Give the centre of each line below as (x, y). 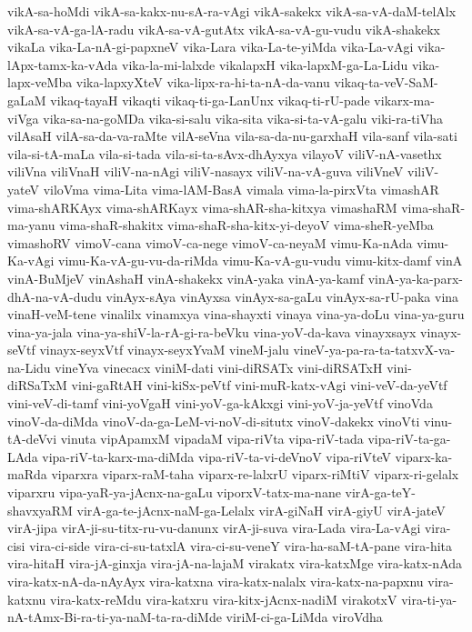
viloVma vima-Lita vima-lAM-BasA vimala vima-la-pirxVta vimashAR (241, 189)
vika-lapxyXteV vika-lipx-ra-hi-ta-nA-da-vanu (203, 82)
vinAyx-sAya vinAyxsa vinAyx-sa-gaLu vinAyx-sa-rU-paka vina (282, 296)
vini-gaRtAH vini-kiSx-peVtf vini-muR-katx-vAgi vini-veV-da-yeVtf (259, 385)
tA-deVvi (32, 439)
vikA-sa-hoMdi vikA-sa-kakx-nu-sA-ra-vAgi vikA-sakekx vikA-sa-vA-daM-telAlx (232, 11)
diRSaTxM (37, 385)
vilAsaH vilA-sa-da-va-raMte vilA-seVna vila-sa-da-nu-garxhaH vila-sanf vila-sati (232, 136)
